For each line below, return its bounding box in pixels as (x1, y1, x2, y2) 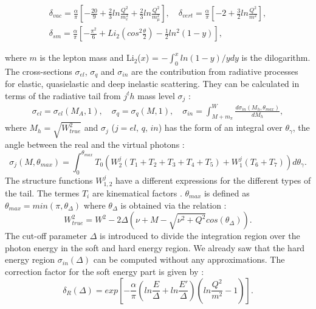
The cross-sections (5, 64, 72, 77)
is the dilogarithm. (241, 51, 311, 64)
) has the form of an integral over (158, 121, 283, 134)
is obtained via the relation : (120, 198, 227, 211)
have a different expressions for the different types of (115, 173, 311, 186)
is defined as (204, 186, 250, 199)
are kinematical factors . (92, 186, 182, 199)
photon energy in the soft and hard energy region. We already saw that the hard (5, 241, 305, 254)
